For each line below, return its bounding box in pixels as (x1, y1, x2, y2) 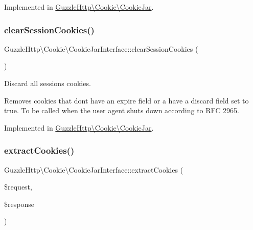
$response (4, 198, 34, 209)
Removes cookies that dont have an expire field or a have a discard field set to (4, 95, 249, 106)
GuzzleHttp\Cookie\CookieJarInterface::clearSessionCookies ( (4, 43, 198, 54)
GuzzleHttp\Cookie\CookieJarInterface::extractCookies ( (4, 164, 183, 175)
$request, (4, 181, 32, 192)
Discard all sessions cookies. (4, 78, 91, 88)
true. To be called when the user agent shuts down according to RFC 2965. (4, 105, 239, 116)
